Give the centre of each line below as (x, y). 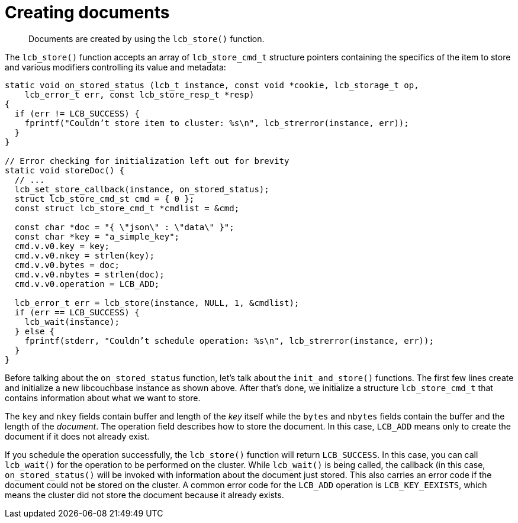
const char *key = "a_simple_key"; (97, 236)
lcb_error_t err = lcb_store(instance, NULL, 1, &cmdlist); (157, 303)
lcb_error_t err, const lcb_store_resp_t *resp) (139, 94)
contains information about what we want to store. (103, 398)
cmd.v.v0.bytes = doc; (67, 265)
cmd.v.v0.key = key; (62, 246)
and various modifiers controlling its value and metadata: (115, 67)
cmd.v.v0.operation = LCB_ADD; (87, 284)
